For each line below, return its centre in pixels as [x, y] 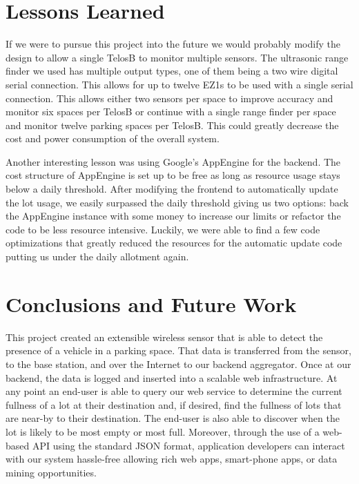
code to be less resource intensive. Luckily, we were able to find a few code [163, 229]
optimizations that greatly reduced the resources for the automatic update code [174, 243]
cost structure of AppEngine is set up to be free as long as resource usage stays [173, 175]
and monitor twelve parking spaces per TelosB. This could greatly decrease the [172, 125]
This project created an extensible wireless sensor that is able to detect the [164, 337]
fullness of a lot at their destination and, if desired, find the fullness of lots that [174, 404]
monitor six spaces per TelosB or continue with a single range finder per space [171, 112]
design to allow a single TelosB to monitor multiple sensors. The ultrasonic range [177, 57]
